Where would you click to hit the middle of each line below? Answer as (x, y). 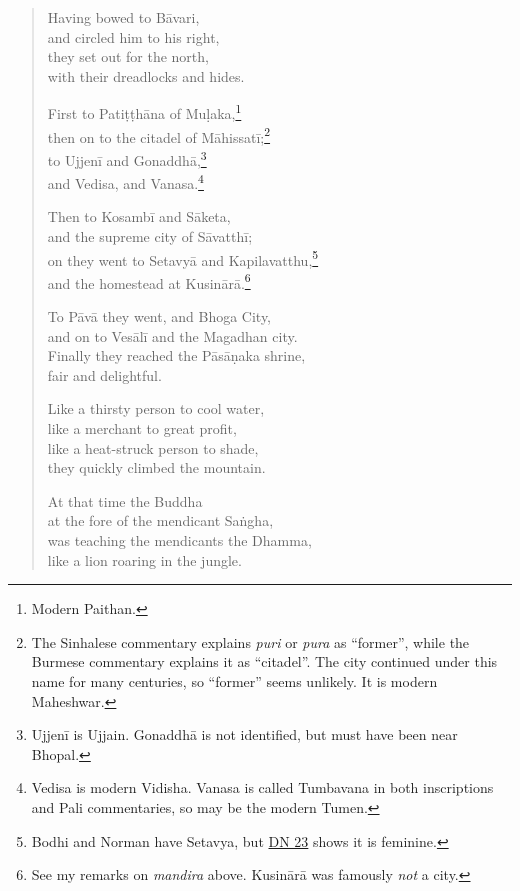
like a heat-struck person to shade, (153, 447)
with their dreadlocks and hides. (146, 75)
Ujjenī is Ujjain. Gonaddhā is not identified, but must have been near (244, 734)
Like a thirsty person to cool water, (156, 408)
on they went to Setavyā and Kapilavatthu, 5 (183, 258)
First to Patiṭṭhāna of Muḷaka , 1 (144, 112)
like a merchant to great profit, (142, 428)
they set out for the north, (128, 56)
